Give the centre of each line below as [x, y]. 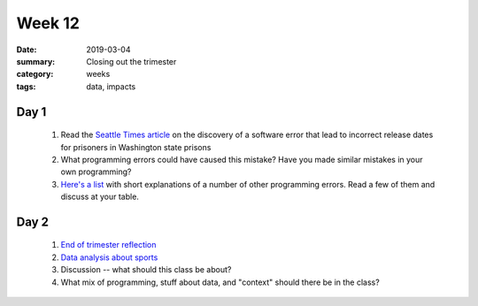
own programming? [96, 172]
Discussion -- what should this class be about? [146, 270]
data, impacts [111, 86]
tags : [26, 86]
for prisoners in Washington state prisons [136, 147]
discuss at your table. [100, 197]
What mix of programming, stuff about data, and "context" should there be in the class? [220, 282]
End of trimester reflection [108, 245]
